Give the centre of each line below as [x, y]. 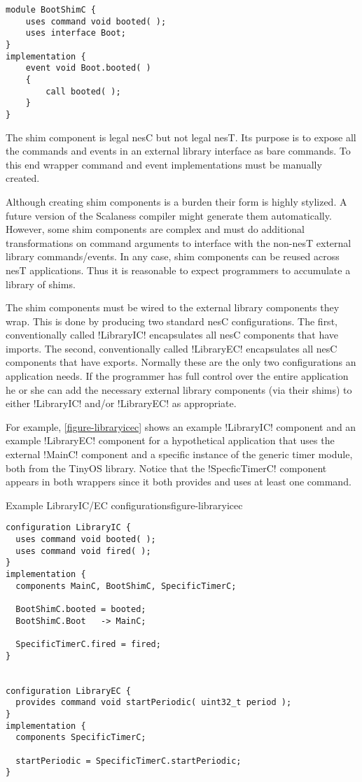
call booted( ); [83, 91]
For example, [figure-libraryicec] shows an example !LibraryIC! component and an [181, 426]
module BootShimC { [51, 10]
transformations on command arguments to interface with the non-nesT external [179, 242]
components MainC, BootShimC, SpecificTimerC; [126, 586]
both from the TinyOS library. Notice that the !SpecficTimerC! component [166, 468]
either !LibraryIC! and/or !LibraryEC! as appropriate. [121, 403]
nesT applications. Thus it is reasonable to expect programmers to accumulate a [178, 270]
